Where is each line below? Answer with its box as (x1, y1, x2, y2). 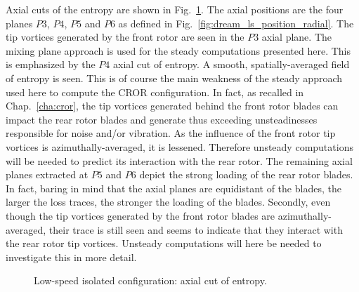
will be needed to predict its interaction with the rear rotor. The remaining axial (6, 153, 353, 168)
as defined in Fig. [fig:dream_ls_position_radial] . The (118, 15, 354, 30)
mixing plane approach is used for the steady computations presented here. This (6, 43, 351, 58)
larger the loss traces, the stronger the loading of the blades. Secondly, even (6, 194, 331, 209)
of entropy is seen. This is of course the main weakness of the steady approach (6, 70, 343, 85)
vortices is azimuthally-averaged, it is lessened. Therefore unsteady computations (6, 139, 353, 154)
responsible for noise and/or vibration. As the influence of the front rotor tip (6, 126, 336, 140)
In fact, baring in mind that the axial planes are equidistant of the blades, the (6, 180, 341, 195)
